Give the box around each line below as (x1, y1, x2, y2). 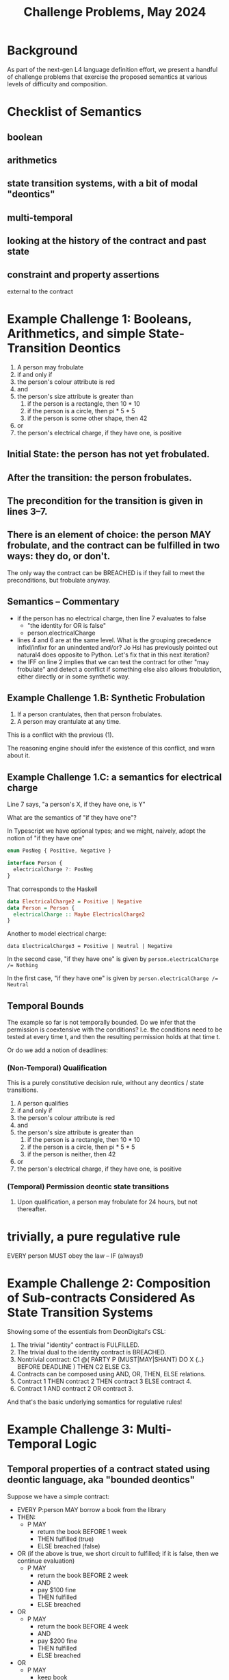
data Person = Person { (7, 904, 75, 912)
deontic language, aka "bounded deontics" (7, 1474, 195, 1486)
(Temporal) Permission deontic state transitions (7, 1182, 170, 1191)
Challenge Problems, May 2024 (23, 4, 206, 20)
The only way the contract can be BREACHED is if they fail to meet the (7, 568, 205, 576)
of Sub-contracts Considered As (7, 1290, 196, 1306)
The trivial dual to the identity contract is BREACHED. (16, 1348, 166, 1356)
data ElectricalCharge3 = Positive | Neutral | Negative (7, 943, 173, 950)
